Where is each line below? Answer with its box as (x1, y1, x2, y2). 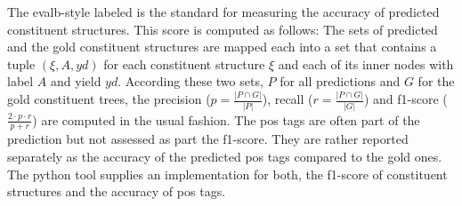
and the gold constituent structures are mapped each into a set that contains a (7, 37, 437, 56)
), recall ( (262, 90, 313, 108)
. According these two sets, (118, 72, 263, 91)
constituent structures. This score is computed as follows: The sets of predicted (7, 20, 438, 38)
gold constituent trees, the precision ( (7, 90, 211, 108)
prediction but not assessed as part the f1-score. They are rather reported (7, 130, 409, 148)
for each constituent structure (103, 54, 265, 73)
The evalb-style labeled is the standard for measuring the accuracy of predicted (7, 3, 440, 20)
